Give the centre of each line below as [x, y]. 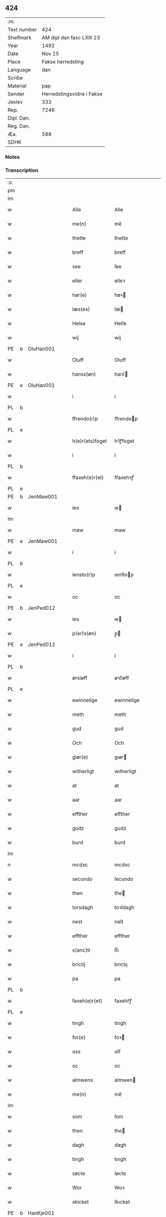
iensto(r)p [84, 575]
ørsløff [80, 678]
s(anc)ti [81, 950]
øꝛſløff [122, 678]
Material [17, 86]
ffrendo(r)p [85, 419]
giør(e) [80, 757]
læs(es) [81, 309]
